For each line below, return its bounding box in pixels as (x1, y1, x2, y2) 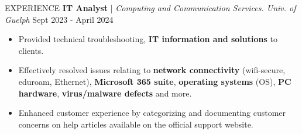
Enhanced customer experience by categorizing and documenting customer (18, 106, 286, 119)
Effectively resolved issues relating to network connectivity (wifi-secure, (18, 64, 286, 76)
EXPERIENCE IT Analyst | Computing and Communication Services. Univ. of (5, 2, 296, 13)
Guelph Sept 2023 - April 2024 (5, 13, 114, 25)
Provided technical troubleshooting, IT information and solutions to (18, 33, 277, 45)
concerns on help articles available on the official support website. (18, 118, 253, 130)
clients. (18, 44, 44, 56)
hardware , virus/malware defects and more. (18, 87, 192, 99)
